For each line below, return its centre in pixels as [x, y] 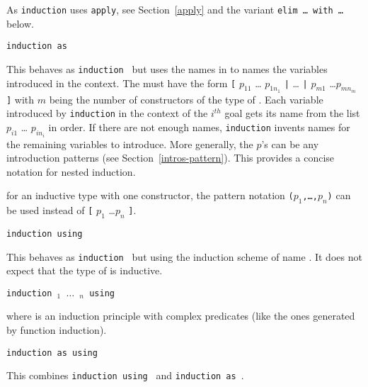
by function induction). [57, 330]
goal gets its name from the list [292, 113]
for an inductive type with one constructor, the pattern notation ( [150, 195]
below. [20, 23]
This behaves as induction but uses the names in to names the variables [167, 68]
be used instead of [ [50, 210]
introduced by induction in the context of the [107, 113]
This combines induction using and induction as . [125, 375]
